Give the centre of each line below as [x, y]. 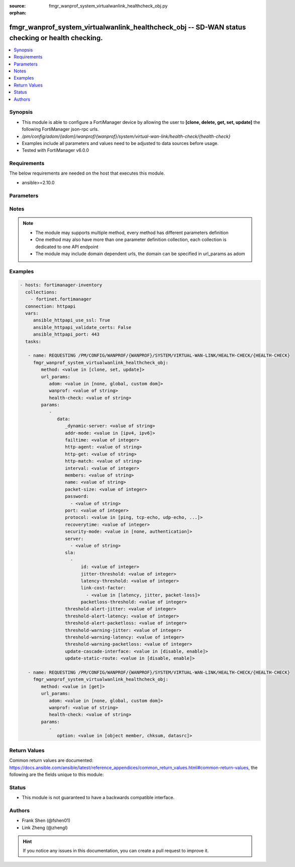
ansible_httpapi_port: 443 [66, 334]
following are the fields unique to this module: [57, 774]
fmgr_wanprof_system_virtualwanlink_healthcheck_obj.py [108, 6]
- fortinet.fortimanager [61, 299]
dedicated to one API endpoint [67, 247]
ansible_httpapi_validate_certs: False [82, 327]
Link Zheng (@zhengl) [45, 827]
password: [77, 496]
